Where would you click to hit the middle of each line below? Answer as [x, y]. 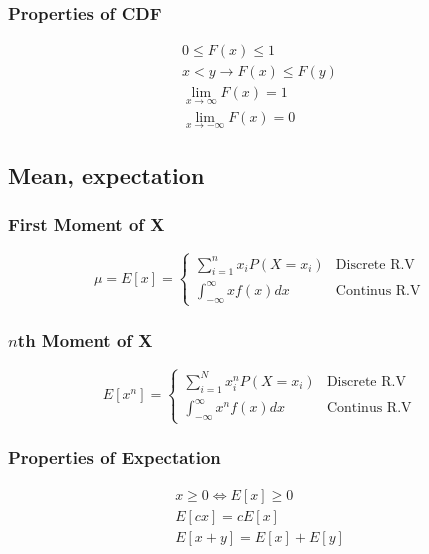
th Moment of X [85, 339]
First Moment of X [86, 224]
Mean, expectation [106, 175]
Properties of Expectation [114, 457]
